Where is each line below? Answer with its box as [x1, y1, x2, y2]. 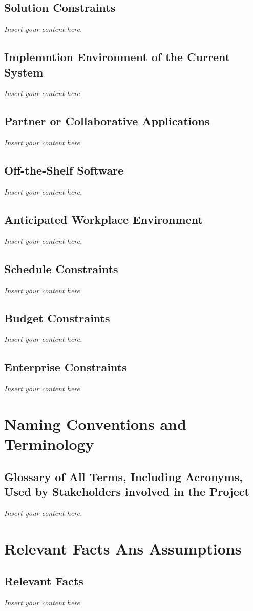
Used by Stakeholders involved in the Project [4, 484, 249, 500]
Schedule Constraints [4, 260, 118, 276]
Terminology [4, 433, 94, 454]
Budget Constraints [4, 310, 110, 326]
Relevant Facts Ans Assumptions [4, 538, 242, 559]
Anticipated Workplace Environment [4, 211, 203, 227]
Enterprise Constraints [4, 359, 127, 375]
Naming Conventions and [4, 413, 186, 434]
